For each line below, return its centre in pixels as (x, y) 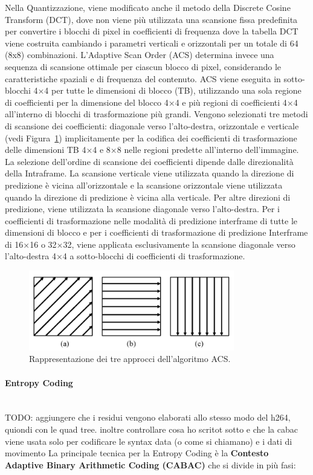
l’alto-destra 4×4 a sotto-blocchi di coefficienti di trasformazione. (125, 256)
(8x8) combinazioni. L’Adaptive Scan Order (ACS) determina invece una (140, 55)
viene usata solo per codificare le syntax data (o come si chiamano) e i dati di (149, 441)
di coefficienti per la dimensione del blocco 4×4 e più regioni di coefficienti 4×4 (151, 102)
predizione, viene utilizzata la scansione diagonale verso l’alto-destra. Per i (142, 209)
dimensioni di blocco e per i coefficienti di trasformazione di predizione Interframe (156, 232)
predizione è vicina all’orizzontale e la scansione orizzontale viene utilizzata (144, 185)
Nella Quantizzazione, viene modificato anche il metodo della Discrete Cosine (148, 7)
